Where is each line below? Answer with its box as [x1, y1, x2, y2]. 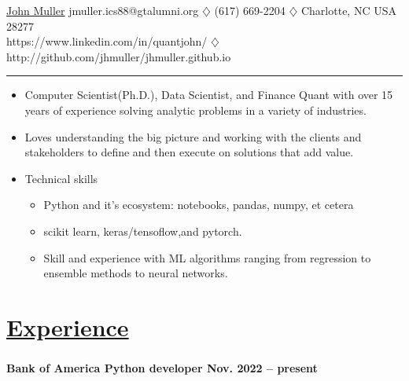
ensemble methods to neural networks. [43, 265, 228, 281]
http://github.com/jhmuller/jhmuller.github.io [6, 48, 231, 64]
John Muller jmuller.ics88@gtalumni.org [6, 2, 199, 18]
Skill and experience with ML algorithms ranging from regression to [43, 249, 371, 266]
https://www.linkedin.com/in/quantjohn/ [6, 33, 208, 49]
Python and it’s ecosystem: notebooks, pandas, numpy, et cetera [43, 196, 354, 213]
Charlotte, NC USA [300, 2, 396, 18]
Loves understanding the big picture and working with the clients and [24, 128, 362, 145]
